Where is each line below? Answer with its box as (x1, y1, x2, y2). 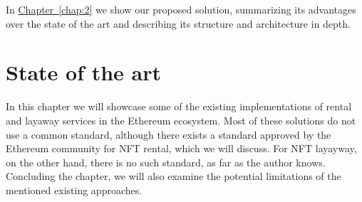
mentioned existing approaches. (6, 182, 143, 197)
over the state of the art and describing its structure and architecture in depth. (6, 16, 351, 31)
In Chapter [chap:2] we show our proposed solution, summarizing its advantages (6, 2, 356, 16)
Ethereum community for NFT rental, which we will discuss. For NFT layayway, (6, 141, 357, 156)
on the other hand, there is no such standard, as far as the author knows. (6, 154, 326, 169)
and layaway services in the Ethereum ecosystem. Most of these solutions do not (6, 112, 356, 127)
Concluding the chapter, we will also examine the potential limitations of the (6, 169, 341, 184)
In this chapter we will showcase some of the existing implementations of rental (6, 99, 352, 114)
